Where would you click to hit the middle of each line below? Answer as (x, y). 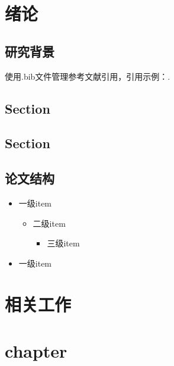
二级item (49, 223)
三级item (63, 243)
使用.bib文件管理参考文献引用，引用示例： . (88, 76)
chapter (36, 350)
